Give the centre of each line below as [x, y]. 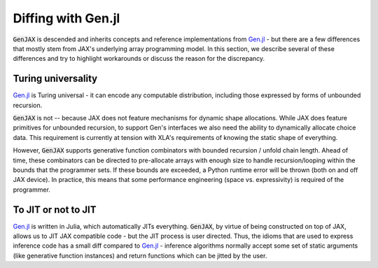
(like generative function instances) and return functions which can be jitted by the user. [140, 255]
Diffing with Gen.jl [66, 18]
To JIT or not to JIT [55, 210]
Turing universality [55, 79]
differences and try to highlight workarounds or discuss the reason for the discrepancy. [139, 59]
